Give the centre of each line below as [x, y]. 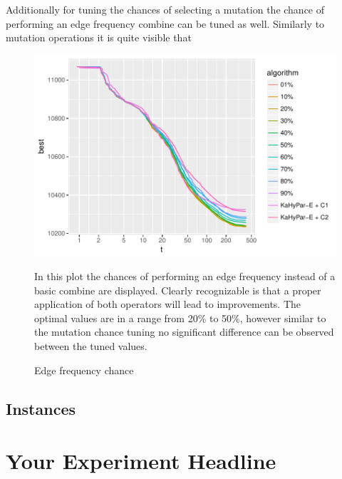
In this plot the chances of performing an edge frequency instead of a [185, 276]
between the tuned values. [91, 346]
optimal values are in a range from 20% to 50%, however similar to [180, 318]
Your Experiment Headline [141, 461]
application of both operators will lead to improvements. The [168, 304]
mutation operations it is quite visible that [99, 37]
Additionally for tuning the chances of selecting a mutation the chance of [165, 9]
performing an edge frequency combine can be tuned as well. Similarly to [165, 23]
